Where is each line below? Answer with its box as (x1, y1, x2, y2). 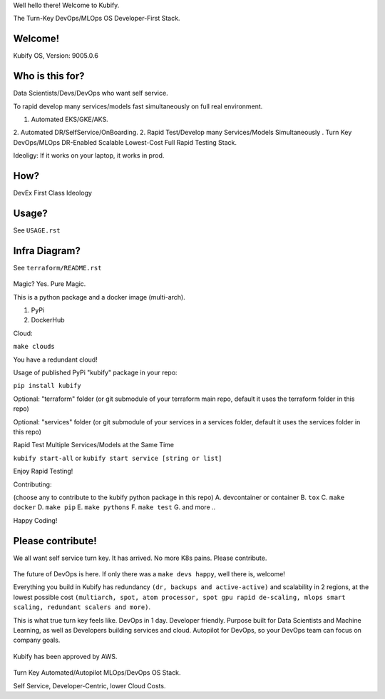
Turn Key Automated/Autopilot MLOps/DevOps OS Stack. (13, 668, 181, 677)
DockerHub (31, 316, 65, 325)
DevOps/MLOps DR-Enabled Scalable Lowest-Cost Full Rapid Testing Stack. (13, 138, 237, 146)
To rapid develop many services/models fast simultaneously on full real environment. (13, 102, 263, 111)
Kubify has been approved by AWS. (13, 652, 118, 660)
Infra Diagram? (13, 245, 81, 257)
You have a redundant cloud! (13, 355, 98, 364)
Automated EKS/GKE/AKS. (31, 115, 108, 123)
